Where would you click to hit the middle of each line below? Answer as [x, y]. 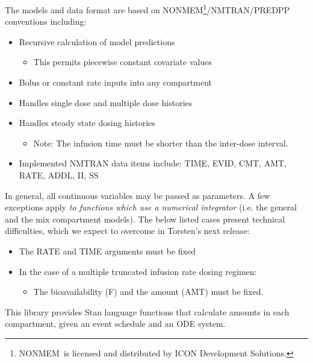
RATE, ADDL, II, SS [59, 175]
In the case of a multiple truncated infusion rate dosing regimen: [138, 271]
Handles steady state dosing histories [87, 123]
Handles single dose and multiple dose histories [106, 102]
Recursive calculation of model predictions [97, 41]
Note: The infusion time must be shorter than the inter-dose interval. [161, 143]
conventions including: [46, 21]
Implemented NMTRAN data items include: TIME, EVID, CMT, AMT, [153, 163]
